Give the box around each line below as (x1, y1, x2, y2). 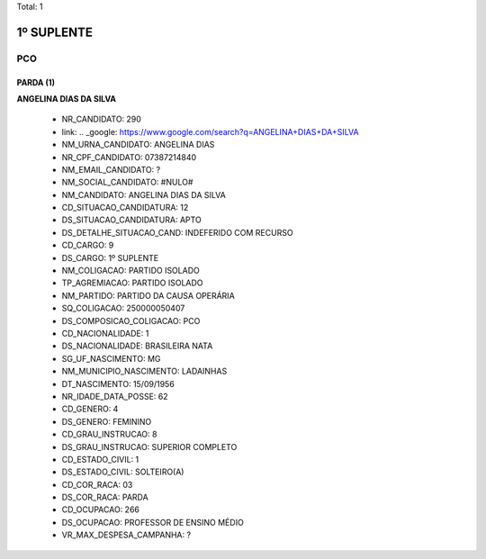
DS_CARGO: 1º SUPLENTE (61, 252, 159, 263)
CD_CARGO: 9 (61, 239, 114, 251)
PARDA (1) (16, 77, 56, 87)
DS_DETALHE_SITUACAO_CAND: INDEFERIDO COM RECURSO (61, 227, 293, 238)
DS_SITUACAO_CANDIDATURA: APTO (61, 214, 202, 225)
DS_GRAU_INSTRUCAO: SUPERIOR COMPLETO (61, 441, 238, 452)
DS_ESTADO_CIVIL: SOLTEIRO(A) (61, 466, 184, 477)
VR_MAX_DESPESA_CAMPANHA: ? (61, 529, 192, 540)
